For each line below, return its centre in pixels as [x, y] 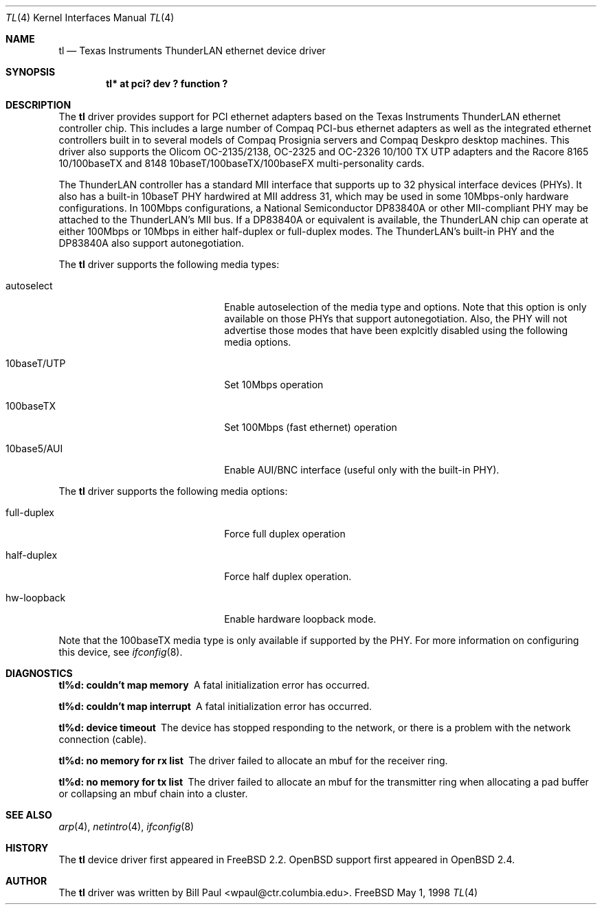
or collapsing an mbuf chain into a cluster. [153, 794]
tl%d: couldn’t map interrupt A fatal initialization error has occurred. [215, 706]
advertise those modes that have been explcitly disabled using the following [396, 330]
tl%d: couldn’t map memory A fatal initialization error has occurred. [214, 685]
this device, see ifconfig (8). [121, 652]
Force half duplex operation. [288, 576]
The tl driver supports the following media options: [173, 491]
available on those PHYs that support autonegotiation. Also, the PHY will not [396, 319]
